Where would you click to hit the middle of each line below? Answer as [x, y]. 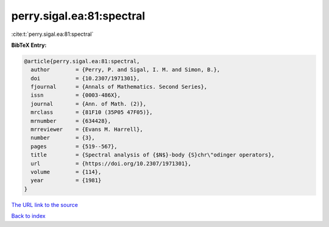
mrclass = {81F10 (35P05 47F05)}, [92, 112]
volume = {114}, [66, 172]
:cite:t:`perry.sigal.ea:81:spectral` [52, 34]
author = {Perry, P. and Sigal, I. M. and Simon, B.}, [126, 70]
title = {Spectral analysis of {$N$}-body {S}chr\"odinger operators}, [153, 155]
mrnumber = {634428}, [71, 121]
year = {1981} [66, 180]
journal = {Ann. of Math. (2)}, [88, 104]
